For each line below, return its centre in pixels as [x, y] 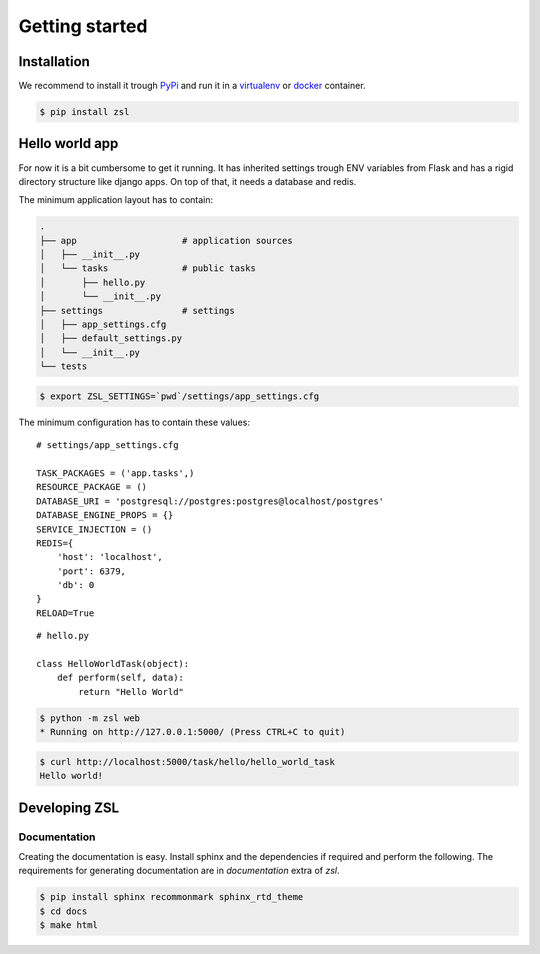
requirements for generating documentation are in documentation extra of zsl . [179, 871]
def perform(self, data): [120, 678]
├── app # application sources [166, 240]
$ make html [69, 925]
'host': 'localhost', [110, 557]
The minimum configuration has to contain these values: [134, 422]
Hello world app [68, 143]
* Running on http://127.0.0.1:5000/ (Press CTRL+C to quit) [192, 732]
